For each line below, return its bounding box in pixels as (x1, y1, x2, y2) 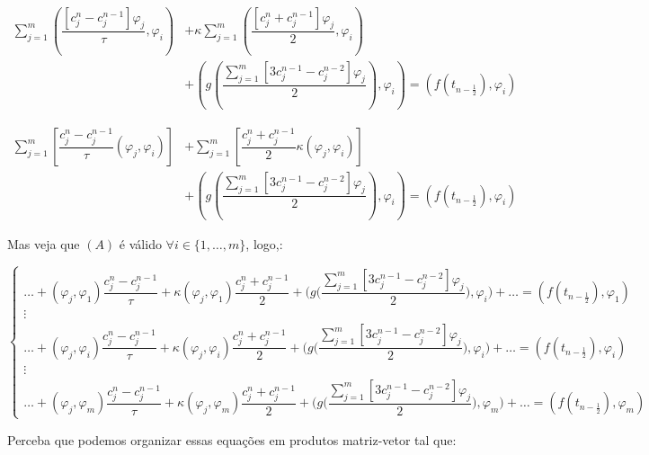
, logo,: (245, 235, 283, 254)
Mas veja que (7, 235, 80, 254)
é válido (119, 235, 162, 254)
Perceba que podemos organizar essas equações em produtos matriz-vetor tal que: (7, 430, 457, 449)
